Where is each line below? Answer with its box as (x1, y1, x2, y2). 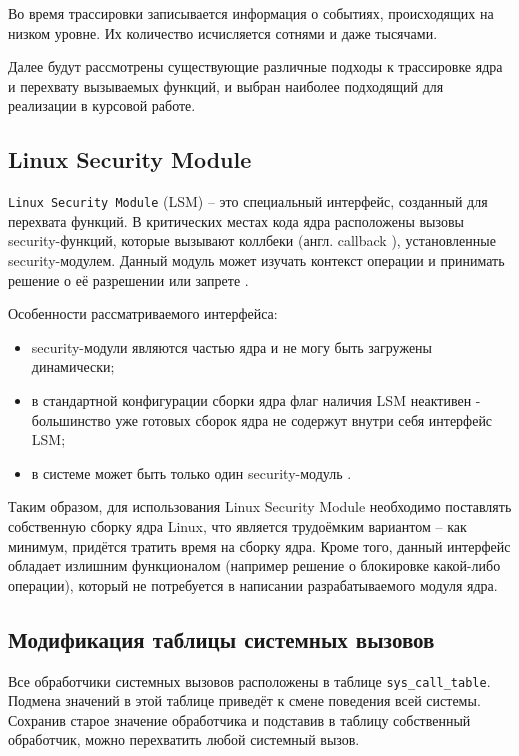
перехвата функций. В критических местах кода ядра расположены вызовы (8, 210, 464, 231)
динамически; (31, 356, 115, 377)
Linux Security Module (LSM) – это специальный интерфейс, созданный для (8, 191, 488, 212)
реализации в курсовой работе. (8, 95, 196, 116)
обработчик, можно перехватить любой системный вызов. (8, 729, 360, 750)
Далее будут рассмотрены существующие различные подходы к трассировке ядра (8, 56, 503, 77)
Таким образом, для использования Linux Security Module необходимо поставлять (8, 496, 512, 517)
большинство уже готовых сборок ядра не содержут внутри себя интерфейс (31, 409, 493, 430)
